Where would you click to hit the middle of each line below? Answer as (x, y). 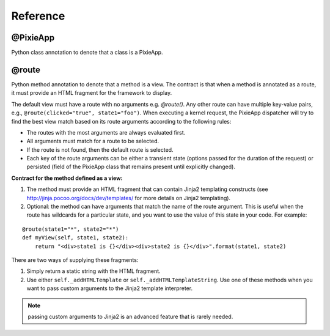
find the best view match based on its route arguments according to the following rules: (121, 121)
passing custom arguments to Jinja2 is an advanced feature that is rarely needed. (130, 316)
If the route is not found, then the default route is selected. (100, 149)
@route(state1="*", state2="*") (71, 229)
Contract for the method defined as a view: (67, 178)
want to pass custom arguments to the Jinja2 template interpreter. (110, 288)
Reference (38, 16)
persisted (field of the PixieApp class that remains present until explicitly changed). (131, 167)
